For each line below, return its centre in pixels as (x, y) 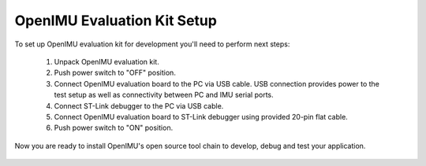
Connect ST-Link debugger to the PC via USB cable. (139, 105)
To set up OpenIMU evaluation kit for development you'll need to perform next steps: (152, 44)
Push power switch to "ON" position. (114, 128)
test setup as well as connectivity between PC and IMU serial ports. (164, 95)
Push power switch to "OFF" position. (115, 73)
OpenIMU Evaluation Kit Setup (116, 20)
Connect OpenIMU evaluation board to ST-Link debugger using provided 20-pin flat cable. (201, 116)
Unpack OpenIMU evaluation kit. (106, 61)
